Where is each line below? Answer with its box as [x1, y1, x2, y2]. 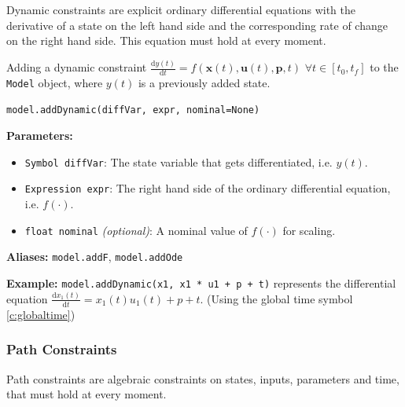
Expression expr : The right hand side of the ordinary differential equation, [24, 180, 391, 196]
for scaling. [282, 222, 336, 238]
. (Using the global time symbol [200, 290, 353, 306]
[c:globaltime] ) [6, 306, 75, 322]
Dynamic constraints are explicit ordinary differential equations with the [6, 2, 355, 17]
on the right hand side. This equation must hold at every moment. [6, 32, 326, 49]
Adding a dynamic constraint [6, 59, 147, 75]
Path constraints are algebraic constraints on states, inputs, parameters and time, [6, 370, 399, 387]
